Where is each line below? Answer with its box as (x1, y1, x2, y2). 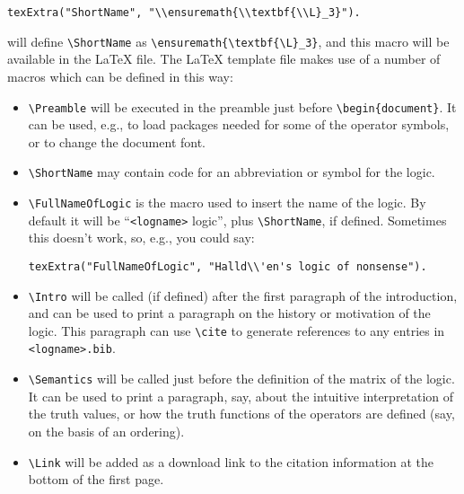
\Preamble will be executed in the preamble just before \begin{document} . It (28, 97, 457, 116)
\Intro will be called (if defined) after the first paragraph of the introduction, (28, 286, 458, 304)
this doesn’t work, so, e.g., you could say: (28, 228, 255, 247)
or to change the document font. (28, 132, 206, 151)
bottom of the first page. (28, 470, 164, 489)
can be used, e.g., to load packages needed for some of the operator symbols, (28, 115, 450, 134)
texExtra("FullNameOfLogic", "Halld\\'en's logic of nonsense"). (28, 260, 427, 273)
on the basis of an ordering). (28, 421, 185, 440)
